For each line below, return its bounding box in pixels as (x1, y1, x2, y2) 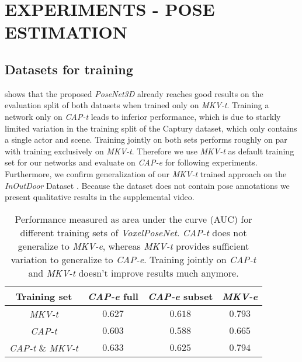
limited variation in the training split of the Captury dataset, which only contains (5, 122, 297, 134)
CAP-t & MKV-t (9, 340, 78, 354)
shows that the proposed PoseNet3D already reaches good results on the (5, 87, 263, 99)
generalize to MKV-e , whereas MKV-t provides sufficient (18, 239, 249, 253)
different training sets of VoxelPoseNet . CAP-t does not (20, 225, 247, 239)
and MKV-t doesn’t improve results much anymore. (28, 266, 239, 280)
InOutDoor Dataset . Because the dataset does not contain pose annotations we (5, 179, 290, 191)
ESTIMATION (5, 20, 127, 44)
